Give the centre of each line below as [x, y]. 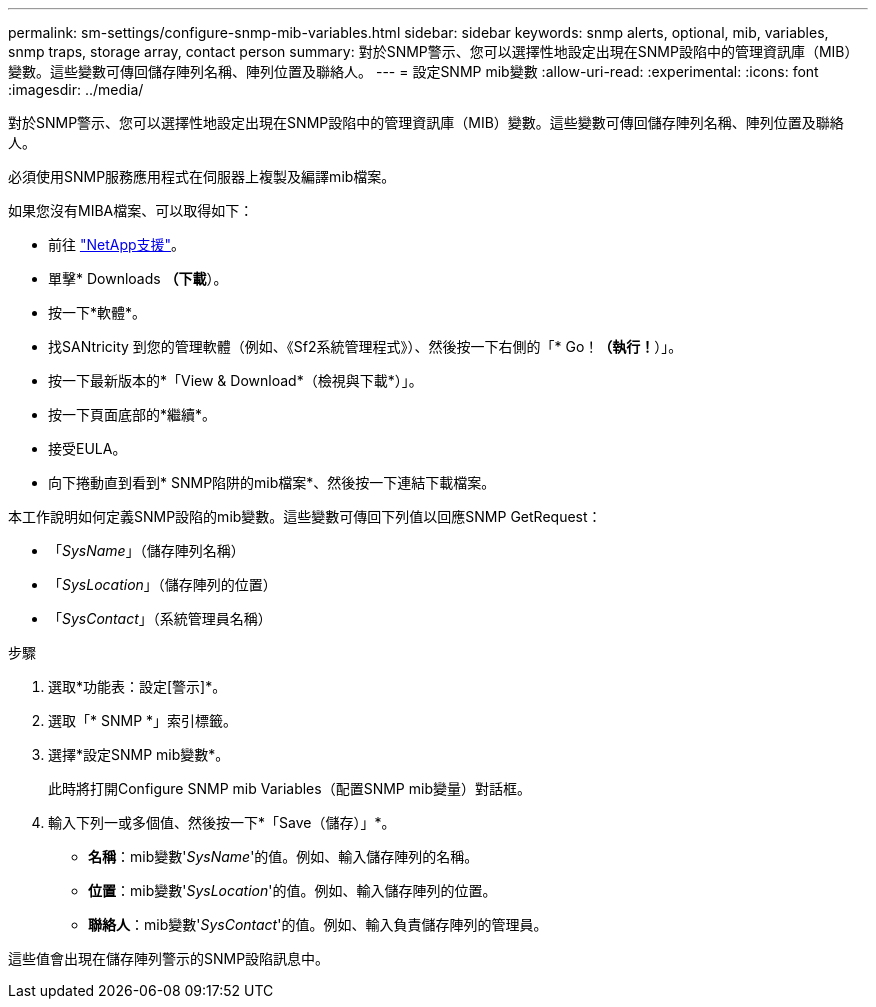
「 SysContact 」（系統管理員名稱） [160, 618]
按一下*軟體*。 [97, 312]
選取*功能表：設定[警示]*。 [137, 686]
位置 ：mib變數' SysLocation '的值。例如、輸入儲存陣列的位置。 [292, 890]
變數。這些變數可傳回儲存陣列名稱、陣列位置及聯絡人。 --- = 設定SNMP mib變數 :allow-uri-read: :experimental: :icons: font [413, 71]
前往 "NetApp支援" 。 [117, 244]
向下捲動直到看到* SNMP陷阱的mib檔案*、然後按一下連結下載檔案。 [272, 482]
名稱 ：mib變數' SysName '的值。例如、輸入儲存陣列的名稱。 [283, 856]
